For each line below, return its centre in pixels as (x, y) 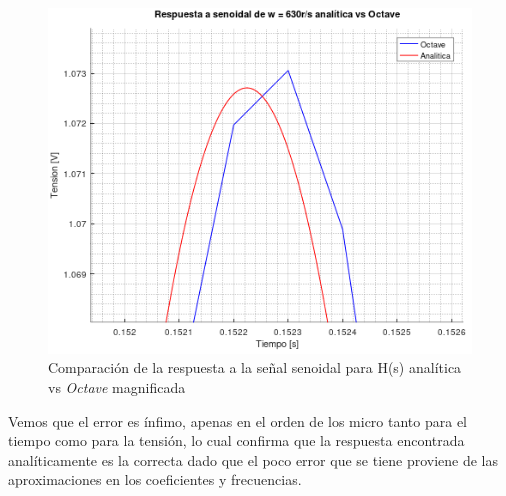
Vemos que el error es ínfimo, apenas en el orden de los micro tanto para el (237, 420)
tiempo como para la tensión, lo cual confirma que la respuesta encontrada (236, 440)
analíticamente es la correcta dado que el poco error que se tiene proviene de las (253, 459)
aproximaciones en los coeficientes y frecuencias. (155, 479)
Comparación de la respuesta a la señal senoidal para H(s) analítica (255, 367)
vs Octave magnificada (117, 387)
